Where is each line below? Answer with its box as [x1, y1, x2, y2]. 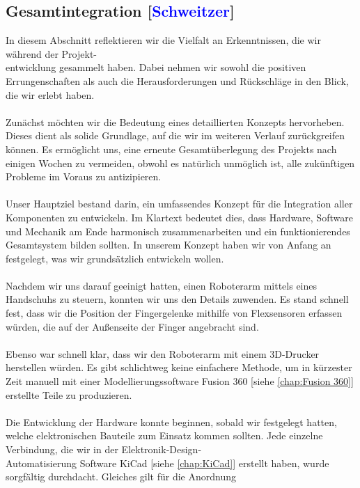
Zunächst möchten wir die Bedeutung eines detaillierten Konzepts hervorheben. [6, 114, 345, 129]
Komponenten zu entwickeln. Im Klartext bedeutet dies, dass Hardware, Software [6, 210, 353, 224]
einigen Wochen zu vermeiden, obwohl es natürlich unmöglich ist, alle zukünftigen [6, 155, 355, 170]
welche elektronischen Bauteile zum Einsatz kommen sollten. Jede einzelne [6, 428, 323, 443]
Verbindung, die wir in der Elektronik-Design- [6, 442, 202, 457]
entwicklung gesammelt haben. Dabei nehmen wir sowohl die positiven [6, 60, 306, 74]
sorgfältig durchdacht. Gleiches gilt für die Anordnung [6, 469, 237, 484]
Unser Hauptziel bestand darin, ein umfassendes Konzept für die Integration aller [6, 196, 353, 211]
